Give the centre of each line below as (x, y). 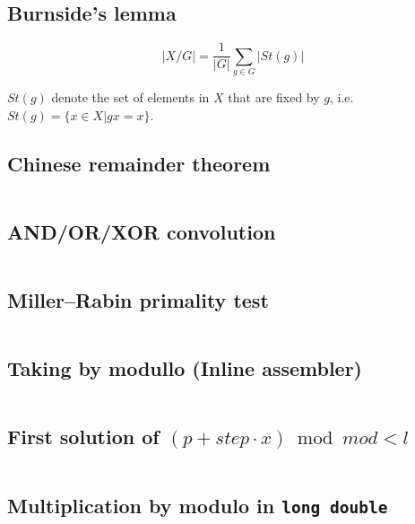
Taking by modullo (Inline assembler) (185, 368)
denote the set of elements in (130, 97)
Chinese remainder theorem (139, 163)
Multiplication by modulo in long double (198, 505)
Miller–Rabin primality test (138, 299)
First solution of (83, 437)
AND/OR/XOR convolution (142, 231)
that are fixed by (274, 97)
